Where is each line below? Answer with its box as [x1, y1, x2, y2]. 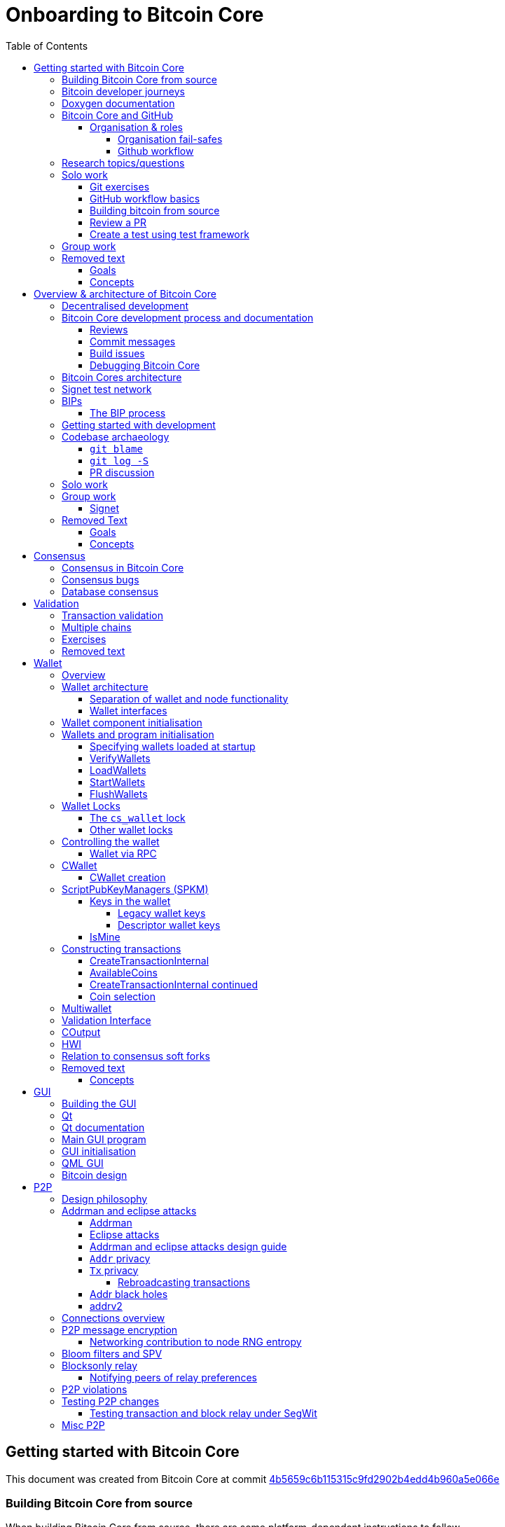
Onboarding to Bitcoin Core [6, 3, 264, 27]
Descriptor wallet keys [118, 918, 221, 931]
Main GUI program [62, 1133, 146, 1145]
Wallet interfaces [90, 704, 167, 717]
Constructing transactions [62, 942, 181, 955]
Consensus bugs [62, 573, 139, 586]
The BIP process [90, 406, 166, 419]
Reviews [90, 323, 128, 336]
